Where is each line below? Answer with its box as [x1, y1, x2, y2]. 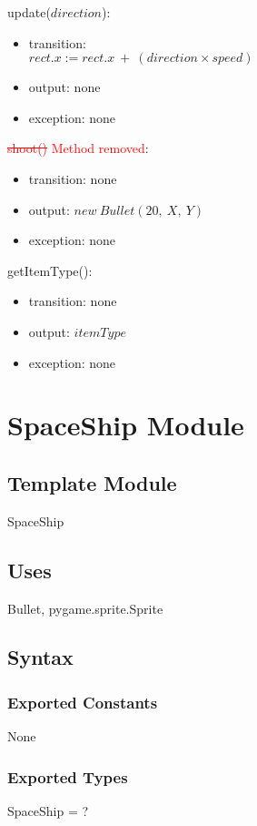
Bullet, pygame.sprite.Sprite [7, 598, 163, 617]
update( [7, 3, 51, 21]
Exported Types [7, 765, 128, 788]
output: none [28, 77, 101, 97]
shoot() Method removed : [7, 138, 149, 158]
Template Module [7, 468, 177, 496]
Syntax [7, 643, 74, 671]
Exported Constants [7, 690, 158, 713]
